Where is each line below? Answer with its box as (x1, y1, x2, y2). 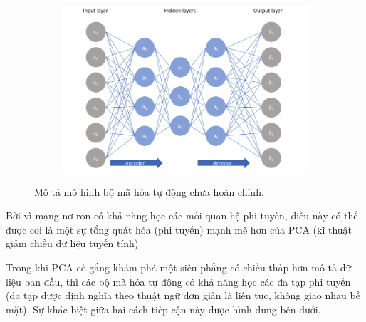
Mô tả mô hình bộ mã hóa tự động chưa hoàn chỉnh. (34, 184, 264, 199)
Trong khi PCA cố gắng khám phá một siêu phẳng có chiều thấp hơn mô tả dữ (6, 259, 352, 274)
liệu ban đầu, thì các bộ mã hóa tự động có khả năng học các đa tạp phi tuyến (6, 274, 351, 289)
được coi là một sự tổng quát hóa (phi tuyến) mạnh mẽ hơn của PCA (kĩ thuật (6, 222, 352, 237)
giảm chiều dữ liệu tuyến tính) (6, 236, 139, 251)
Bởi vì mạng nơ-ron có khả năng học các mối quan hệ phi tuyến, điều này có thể (6, 208, 358, 223)
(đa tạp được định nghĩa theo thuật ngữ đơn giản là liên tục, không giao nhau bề (6, 288, 360, 303)
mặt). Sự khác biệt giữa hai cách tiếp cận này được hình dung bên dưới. (6, 301, 321, 316)
